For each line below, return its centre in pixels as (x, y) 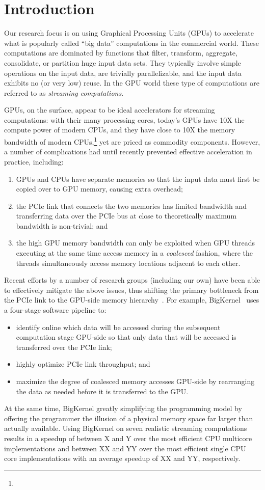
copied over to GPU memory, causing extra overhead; (99, 189)
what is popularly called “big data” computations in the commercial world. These (132, 43)
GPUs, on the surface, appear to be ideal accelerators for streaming (110, 110)
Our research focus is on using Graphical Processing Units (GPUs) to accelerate (129, 33)
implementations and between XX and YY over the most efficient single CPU (125, 448)
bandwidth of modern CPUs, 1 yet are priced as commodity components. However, (132, 141)
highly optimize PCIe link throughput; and (83, 364)
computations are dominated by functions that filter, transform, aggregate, (121, 53)
